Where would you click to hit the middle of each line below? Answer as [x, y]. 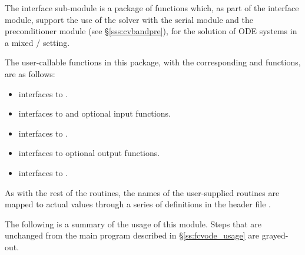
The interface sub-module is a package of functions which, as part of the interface [152, 8]
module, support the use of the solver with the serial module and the [129, 19]
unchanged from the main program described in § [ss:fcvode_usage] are [132, 235]
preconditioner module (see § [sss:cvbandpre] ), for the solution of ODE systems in [151, 31]
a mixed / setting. [37, 42]
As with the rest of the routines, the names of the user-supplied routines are [142, 192]
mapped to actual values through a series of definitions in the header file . [138, 204]
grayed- [275, 235]
